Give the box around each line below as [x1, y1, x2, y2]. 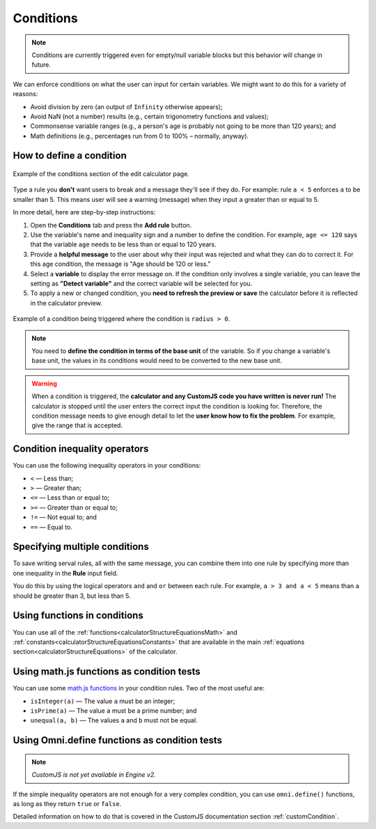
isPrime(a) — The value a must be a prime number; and [30, 706, 197, 715]
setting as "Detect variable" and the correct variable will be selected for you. [30, 279, 253, 287]
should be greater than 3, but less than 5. [13, 592, 132, 600]
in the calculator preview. [30, 299, 102, 307]
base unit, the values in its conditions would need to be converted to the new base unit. [31, 356, 282, 365]
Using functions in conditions [13, 610, 144, 622]
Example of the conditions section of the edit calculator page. [13, 170, 189, 178]
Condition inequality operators [13, 443, 149, 455]
